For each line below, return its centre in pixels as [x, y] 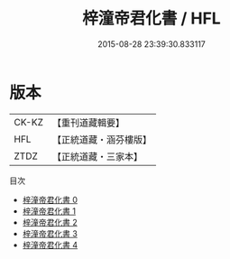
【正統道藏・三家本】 [97, 156]
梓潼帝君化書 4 [50, 245]
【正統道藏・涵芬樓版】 [101, 139]
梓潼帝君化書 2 [50, 222]
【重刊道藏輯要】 [88, 123]
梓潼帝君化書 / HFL [152, 18]
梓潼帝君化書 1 [49, 211]
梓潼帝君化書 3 [50, 233]
